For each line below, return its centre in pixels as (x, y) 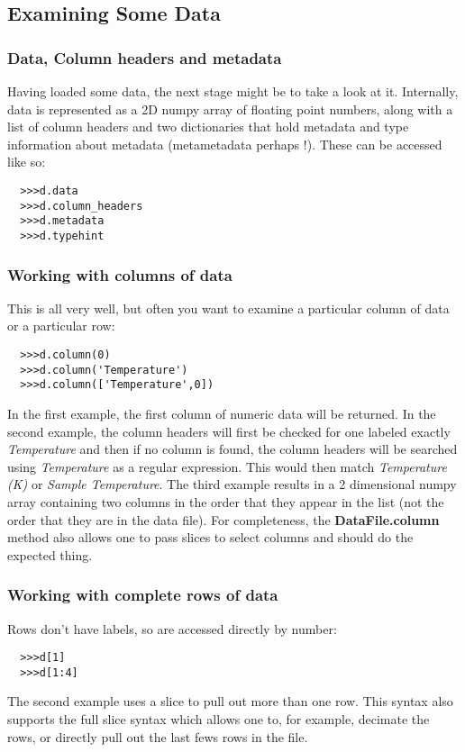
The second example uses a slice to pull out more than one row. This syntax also (230, 701)
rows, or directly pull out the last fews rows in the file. (158, 736)
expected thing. (50, 554)
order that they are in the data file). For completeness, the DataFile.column (223, 519)
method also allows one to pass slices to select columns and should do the (210, 537)
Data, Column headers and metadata (145, 57)
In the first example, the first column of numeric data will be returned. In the (222, 413)
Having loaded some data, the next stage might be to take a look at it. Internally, (233, 91)
